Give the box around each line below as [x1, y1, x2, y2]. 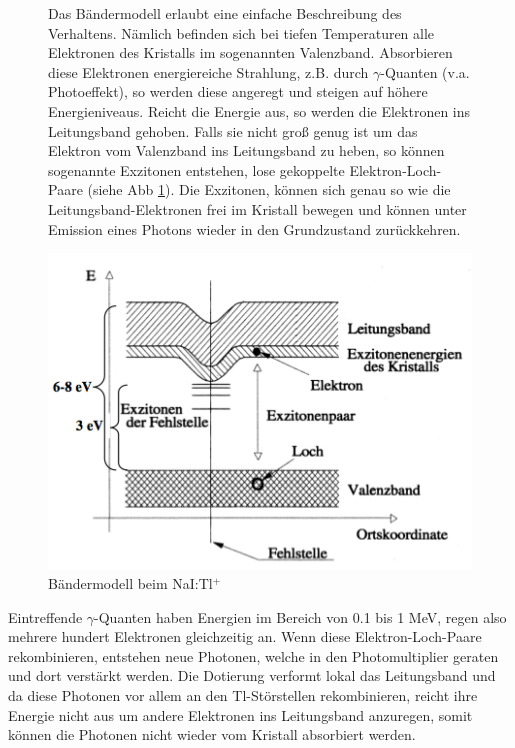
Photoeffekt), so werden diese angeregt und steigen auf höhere [48, 81, 428, 102]
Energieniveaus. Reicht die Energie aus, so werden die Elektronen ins [48, 100, 471, 121]
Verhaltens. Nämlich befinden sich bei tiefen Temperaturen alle [48, 22, 435, 43]
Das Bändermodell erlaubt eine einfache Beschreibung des [48, 3, 402, 23]
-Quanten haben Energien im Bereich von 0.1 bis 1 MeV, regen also [94, 606, 507, 627]
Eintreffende [8, 606, 83, 627]
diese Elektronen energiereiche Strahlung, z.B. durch [48, 61, 369, 82]
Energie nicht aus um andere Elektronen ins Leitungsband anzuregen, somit [8, 704, 473, 725]
